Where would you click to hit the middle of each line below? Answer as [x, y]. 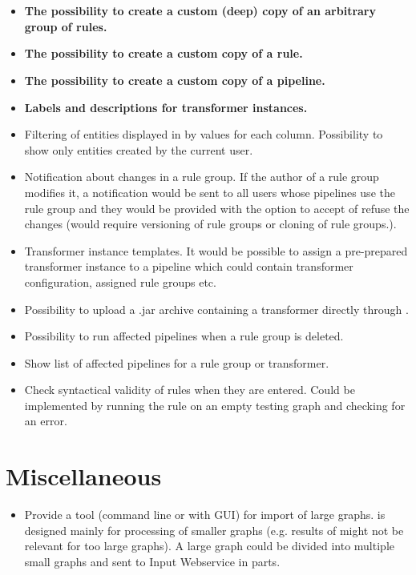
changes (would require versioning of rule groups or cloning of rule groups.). [210, 224]
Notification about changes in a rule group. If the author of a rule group [202, 177]
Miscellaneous [84, 476]
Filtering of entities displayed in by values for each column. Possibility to [204, 134]
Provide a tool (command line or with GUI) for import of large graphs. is [205, 515]
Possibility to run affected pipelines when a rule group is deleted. [184, 336]
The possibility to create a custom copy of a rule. [164, 53]
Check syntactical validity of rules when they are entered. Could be [190, 390]
